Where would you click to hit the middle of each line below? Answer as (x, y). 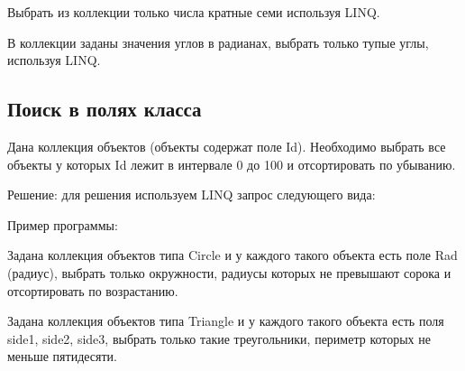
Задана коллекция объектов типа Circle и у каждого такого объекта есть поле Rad (232, 255)
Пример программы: (63, 224)
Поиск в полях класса (105, 109)
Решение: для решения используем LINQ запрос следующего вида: (191, 195)
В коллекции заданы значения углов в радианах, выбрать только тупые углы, (218, 42)
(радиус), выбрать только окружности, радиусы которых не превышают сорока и (229, 272)
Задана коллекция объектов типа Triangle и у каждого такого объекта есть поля (226, 321)
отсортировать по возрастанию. (93, 290)
